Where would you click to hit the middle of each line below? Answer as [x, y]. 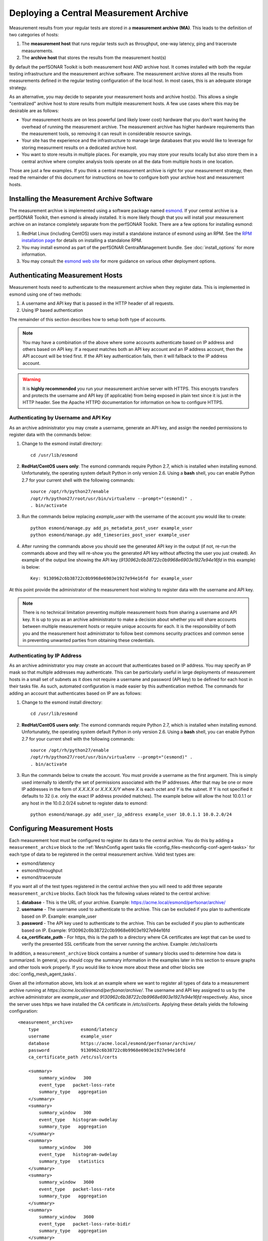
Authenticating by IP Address [45, 655]
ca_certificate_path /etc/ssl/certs [73, 1057]
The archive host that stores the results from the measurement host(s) [94, 58]
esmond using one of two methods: [45, 294]
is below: [31, 567]
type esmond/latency [73, 1029]
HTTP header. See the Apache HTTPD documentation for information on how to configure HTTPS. [123, 403]
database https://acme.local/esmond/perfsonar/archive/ [112, 1043]
